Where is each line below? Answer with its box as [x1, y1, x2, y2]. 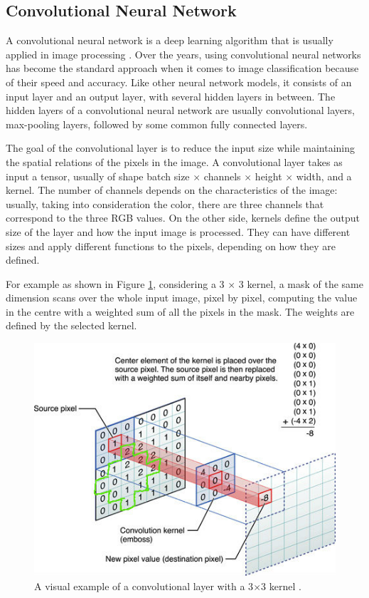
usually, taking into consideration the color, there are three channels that [6, 196, 324, 211]
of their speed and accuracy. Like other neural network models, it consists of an [6, 74, 352, 89]
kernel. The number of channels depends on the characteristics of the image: [6, 182, 338, 197]
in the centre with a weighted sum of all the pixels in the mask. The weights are [6, 304, 355, 319]
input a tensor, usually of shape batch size [6, 168, 190, 183]
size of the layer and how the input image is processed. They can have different [6, 224, 351, 239]
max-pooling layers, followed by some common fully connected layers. [6, 116, 308, 131]
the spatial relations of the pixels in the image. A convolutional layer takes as [6, 154, 343, 169]
